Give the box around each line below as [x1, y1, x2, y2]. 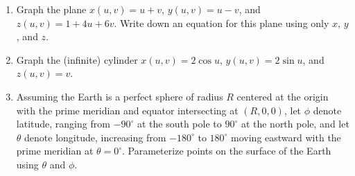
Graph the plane [16, 2, 87, 16]
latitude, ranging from [16, 116, 110, 131]
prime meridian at [16, 143, 94, 158]
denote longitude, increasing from [24, 130, 166, 144]
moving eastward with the [231, 130, 341, 144]
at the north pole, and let [241, 116, 349, 131]
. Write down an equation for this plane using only [114, 15, 329, 30]
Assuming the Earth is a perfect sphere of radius [16, 89, 223, 103]
